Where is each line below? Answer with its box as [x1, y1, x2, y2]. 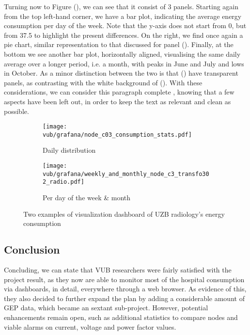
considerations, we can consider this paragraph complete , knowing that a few [4, 87, 234, 97]
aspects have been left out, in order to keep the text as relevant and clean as [4, 96, 231, 106]
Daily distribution [43, 145, 96, 155]
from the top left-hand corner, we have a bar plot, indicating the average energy [4, 11, 242, 21]
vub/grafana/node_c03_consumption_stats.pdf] [43, 131, 192, 138]
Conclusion [4, 242, 60, 257]
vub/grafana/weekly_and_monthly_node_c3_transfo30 [43, 170, 209, 177]
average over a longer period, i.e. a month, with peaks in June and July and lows [4, 58, 244, 68]
